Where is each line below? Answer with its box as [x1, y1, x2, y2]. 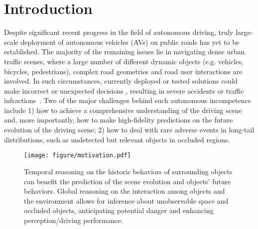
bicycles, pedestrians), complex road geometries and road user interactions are [4, 66, 243, 76]
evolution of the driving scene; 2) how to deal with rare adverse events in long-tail [4, 124, 255, 135]
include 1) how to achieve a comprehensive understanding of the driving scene [4, 105, 242, 115]
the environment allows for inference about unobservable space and [24, 195, 229, 206]
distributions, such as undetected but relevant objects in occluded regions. [4, 134, 230, 144]
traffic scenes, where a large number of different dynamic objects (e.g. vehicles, [4, 56, 244, 66]
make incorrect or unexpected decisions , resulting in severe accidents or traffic [4, 85, 244, 96]
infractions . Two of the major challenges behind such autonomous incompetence [4, 95, 251, 106]
